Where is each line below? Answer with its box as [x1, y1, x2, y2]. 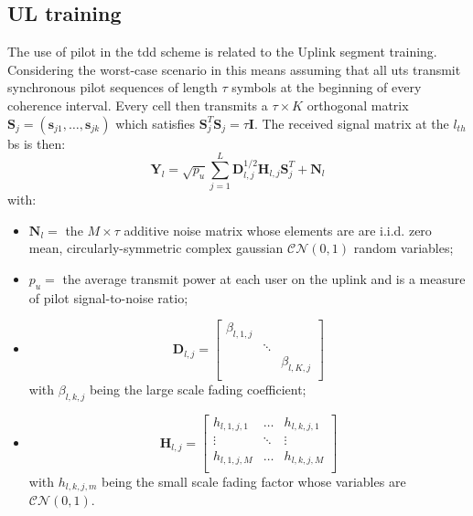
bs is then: [7, 133, 66, 153]
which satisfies [115, 113, 196, 132]
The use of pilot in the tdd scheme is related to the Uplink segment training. [7, 42, 437, 61]
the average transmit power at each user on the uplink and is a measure [62, 269, 466, 289]
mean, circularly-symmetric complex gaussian [28, 238, 284, 258]
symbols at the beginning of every [231, 78, 422, 97]
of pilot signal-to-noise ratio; [28, 288, 188, 307]
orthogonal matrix [306, 95, 409, 114]
